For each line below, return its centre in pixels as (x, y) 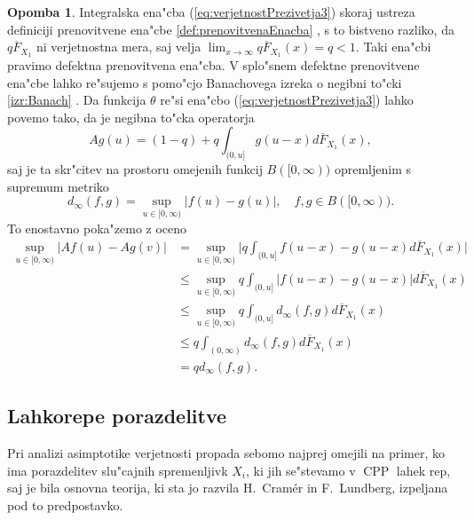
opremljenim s (373, 169)
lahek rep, (423, 470)
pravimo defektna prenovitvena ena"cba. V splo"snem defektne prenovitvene (213, 65)
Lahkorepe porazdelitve (117, 416)
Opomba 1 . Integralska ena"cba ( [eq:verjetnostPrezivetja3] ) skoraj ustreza (211, 12)
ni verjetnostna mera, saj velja (118, 47)
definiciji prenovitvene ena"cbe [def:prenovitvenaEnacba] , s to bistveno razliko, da (231, 29)
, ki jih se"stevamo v (300, 470)
